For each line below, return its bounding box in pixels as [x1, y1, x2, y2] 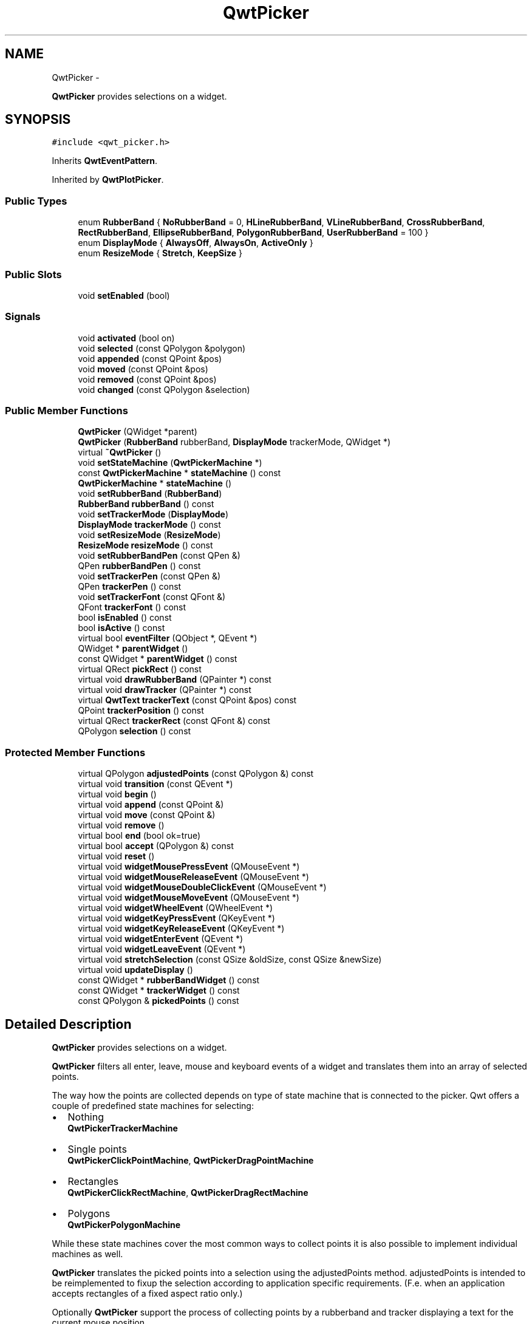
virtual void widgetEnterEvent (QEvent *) [78, 933, 244, 944]
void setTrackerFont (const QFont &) [78, 592, 226, 602]
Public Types [5, 194, 67, 207]
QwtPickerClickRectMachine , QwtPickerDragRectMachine [67, 1187, 309, 1198]
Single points [67, 1143, 127, 1156]
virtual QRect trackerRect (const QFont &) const [78, 715, 270, 726]
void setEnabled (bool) [78, 290, 170, 301]
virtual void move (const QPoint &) [78, 810, 216, 821]
